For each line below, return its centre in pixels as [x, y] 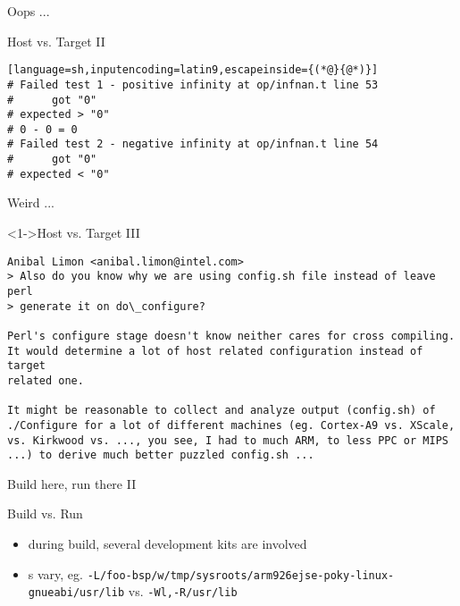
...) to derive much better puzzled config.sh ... [161, 455]
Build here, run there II [72, 483]
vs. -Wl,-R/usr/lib [183, 591]
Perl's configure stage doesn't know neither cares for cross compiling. [231, 336]
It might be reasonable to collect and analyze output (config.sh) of [222, 411]
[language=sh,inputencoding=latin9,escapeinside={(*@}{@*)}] [193, 70]
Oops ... [29, 11]
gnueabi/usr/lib [76, 593]
